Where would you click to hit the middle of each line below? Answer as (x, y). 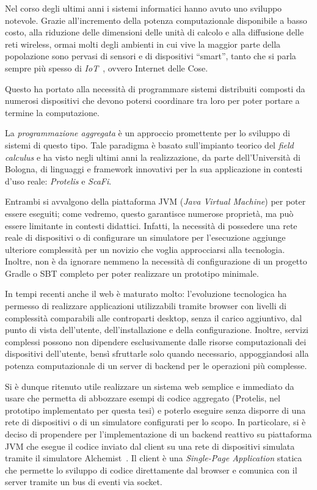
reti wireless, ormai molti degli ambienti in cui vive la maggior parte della (143, 44)
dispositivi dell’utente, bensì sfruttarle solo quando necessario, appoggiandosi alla (157, 353)
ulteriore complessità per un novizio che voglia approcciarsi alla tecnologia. (145, 249)
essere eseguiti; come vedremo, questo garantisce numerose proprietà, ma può (149, 213)
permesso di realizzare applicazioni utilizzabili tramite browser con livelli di (146, 306)
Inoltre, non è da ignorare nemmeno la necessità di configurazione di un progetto (156, 261)
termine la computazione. (52, 112)
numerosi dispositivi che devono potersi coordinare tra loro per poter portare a (152, 101)
